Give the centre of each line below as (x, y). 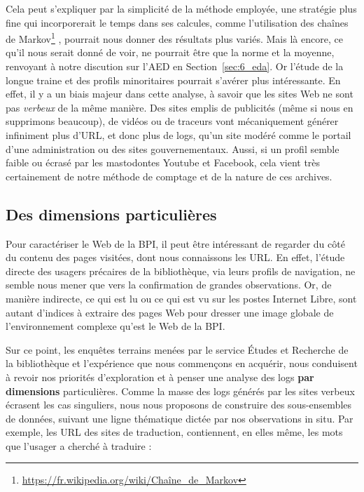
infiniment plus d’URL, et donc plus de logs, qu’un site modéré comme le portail (178, 135)
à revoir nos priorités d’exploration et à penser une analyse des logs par (160, 377)
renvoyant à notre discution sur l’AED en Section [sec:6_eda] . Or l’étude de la (175, 66)
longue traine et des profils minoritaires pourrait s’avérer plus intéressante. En (173, 80)
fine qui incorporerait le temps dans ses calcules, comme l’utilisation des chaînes (177, 22)
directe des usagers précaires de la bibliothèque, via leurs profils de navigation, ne (181, 271)
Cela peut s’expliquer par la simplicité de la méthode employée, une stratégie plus (181, 8)
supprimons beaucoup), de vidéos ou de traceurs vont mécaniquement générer (172, 121)
